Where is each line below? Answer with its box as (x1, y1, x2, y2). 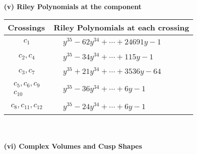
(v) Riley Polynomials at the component (4, 1, 142, 11)
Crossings (8, 21, 45, 33)
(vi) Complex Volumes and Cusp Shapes (4, 141, 142, 151)
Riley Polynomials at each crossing (53, 21, 189, 33)
